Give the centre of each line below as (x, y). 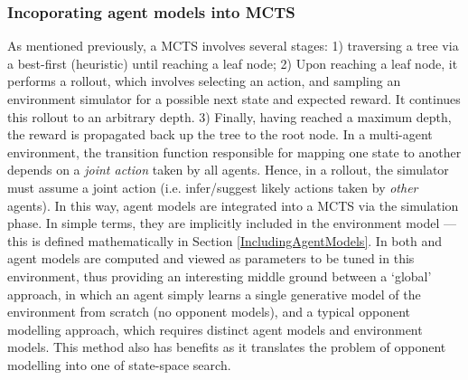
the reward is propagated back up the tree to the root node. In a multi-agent (220, 134)
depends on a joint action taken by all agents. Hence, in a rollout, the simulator (228, 170)
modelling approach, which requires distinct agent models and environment (215, 329)
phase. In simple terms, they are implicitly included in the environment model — (232, 223)
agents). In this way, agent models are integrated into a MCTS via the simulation (233, 205)
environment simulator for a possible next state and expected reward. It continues (234, 99)
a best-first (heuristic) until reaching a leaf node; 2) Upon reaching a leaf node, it (233, 63)
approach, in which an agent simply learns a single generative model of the (214, 294)
